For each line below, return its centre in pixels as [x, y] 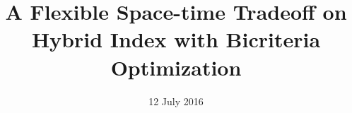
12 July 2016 [176, 101]
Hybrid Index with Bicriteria [176, 39]
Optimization [176, 67]
